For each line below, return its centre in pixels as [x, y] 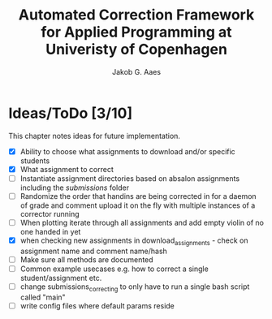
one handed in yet [50, 232]
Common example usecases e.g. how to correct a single [114, 269]
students [35, 161]
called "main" [43, 297]
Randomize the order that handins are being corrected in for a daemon [138, 196]
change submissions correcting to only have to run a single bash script [135, 287]
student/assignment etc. [61, 278]
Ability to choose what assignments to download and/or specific [127, 151]
